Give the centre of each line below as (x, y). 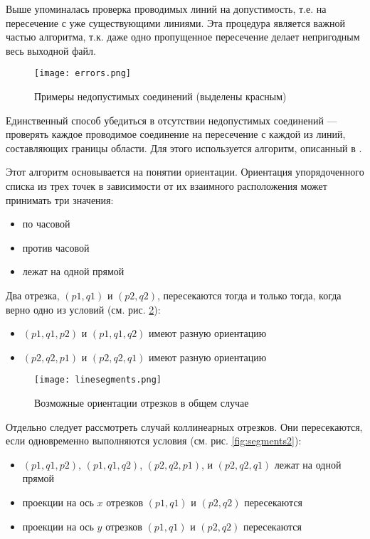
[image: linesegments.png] (98, 380)
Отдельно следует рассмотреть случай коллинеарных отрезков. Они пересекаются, (184, 426)
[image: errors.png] (83, 74)
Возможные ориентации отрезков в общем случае (142, 402)
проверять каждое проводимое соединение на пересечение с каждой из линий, (176, 134)
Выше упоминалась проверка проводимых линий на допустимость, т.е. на (166, 9)
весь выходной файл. (51, 50)
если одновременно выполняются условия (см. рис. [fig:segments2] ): (154, 441)
